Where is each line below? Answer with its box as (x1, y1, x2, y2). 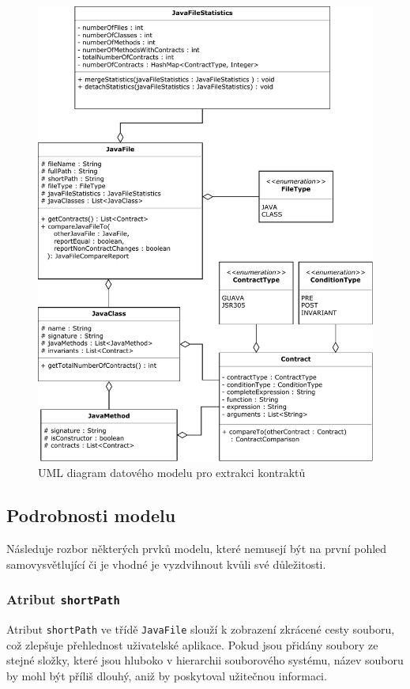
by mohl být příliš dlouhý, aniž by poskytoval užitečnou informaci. (6, 668, 327, 684)
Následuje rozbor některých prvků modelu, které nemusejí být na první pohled (6, 540, 387, 557)
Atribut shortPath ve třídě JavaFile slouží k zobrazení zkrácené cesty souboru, (6, 621, 395, 638)
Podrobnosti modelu (6, 503, 176, 528)
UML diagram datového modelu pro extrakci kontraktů (38, 464, 306, 481)
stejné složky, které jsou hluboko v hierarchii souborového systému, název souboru (6, 652, 404, 668)
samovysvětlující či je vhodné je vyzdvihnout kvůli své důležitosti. (6, 555, 326, 572)
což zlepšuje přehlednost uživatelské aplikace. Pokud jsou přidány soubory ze (6, 636, 378, 653)
